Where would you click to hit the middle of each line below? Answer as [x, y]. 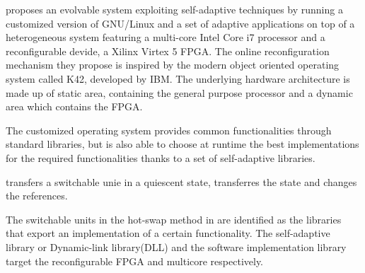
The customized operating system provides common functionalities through [169, 130]
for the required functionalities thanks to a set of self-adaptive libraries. [161, 157]
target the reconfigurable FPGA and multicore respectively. [134, 261]
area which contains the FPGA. [74, 106]
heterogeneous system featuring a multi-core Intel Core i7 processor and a [166, 37]
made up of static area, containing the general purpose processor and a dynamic [179, 92]
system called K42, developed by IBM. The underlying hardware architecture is [178, 78]
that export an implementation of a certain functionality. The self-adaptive [168, 233]
